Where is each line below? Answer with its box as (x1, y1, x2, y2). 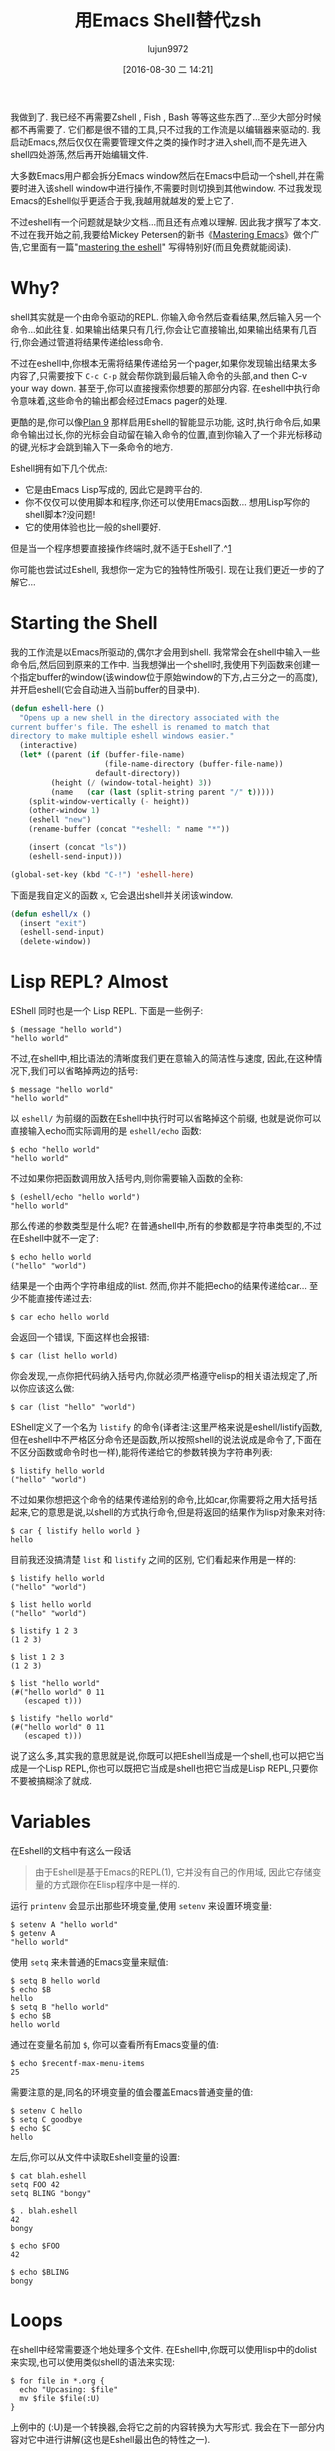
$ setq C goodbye (10, 2115, 83, 2125)
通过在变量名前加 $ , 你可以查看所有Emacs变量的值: (10, 2039, 220, 2051)
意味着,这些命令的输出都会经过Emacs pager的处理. (18, 394, 228, 406)
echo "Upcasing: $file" (19, 2385, 118, 2395)
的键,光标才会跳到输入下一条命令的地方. (10, 441, 174, 453)
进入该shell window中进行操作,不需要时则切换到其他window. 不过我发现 (27, 182, 323, 194)
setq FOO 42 (10, 2180, 60, 2190)
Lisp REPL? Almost (10, 971, 169, 993)
